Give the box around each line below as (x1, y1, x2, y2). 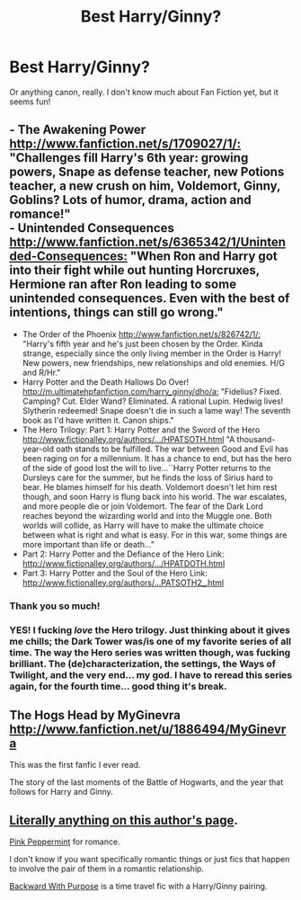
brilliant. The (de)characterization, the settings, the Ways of (9, 657, 277, 670)
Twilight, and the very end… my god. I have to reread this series (9, 668, 293, 681)
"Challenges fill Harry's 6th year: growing (9, 150, 249, 165)
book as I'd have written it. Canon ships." (22, 414, 174, 425)
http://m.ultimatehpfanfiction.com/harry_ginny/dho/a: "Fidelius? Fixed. (22, 386, 282, 397)
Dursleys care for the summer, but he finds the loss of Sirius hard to (22, 472, 274, 483)
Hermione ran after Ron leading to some (9, 277, 236, 292)
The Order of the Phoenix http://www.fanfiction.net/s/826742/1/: (22, 328, 261, 339)
